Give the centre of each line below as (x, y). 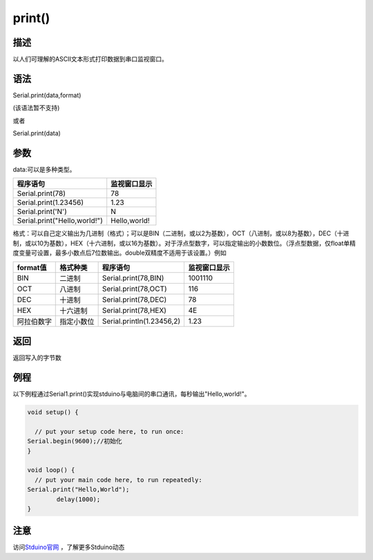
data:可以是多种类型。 (44, 170)
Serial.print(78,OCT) (134, 289)
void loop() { (51, 470)
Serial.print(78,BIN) (133, 278)
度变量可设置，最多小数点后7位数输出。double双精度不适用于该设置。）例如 (120, 253)
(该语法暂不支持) (36, 108)
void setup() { (53, 412)
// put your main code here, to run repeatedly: (119, 480)
